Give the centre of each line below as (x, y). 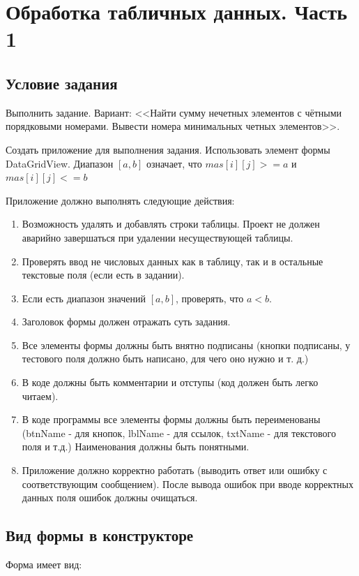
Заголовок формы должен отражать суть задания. (126, 322)
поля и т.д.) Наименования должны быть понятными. (136, 446)
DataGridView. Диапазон (60, 163)
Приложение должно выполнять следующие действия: (120, 200)
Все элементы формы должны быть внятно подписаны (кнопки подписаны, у (186, 345)
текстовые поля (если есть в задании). (103, 275)
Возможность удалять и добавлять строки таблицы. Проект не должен (171, 224)
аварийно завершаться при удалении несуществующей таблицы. (158, 237)
